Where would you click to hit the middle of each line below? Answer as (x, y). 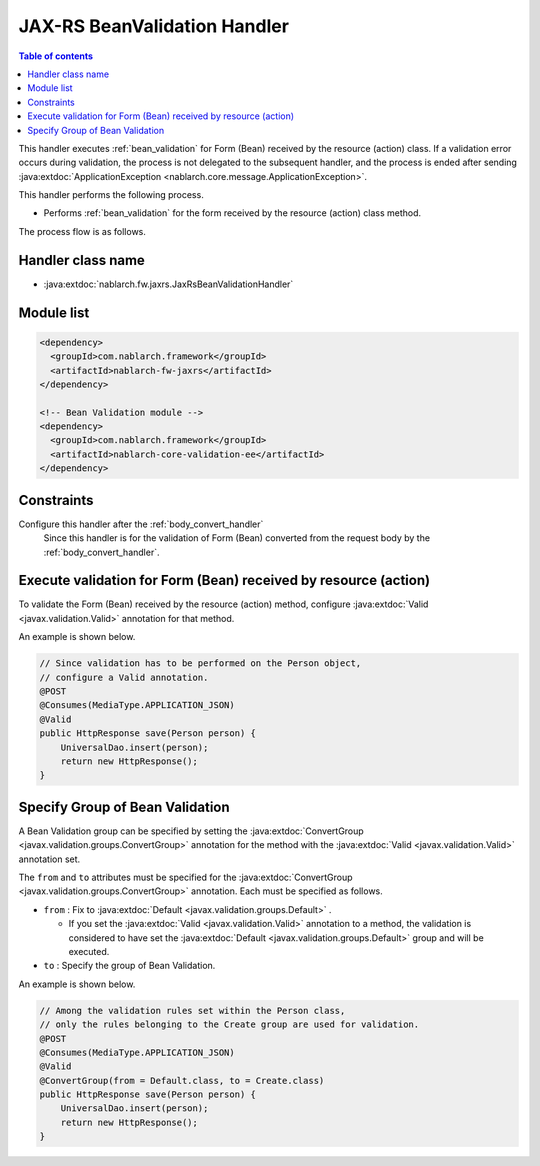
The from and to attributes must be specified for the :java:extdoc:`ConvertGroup (186, 877)
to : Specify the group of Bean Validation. (129, 966)
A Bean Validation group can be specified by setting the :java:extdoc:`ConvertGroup (191, 831)
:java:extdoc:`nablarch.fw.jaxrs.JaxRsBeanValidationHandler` (168, 284)
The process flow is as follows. (82, 231)
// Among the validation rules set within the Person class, (192, 1010)
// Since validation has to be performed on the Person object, (200, 663)
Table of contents (56, 56)
